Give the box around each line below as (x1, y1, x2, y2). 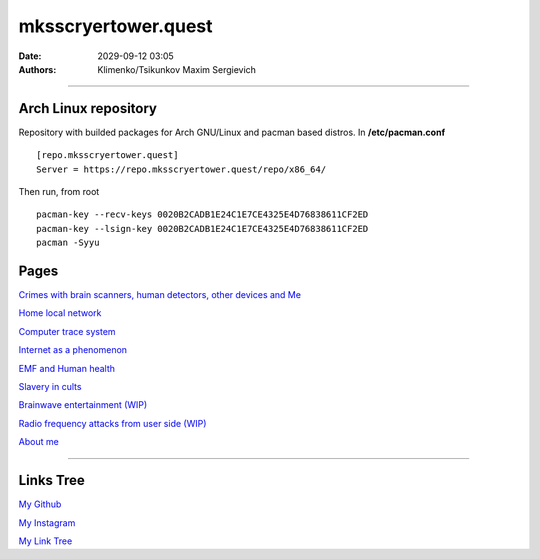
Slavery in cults (18, 381, 82, 393)
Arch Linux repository (18, 100, 157, 117)
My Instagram (18, 516, 76, 529)
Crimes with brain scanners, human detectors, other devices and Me (18, 289, 302, 301)
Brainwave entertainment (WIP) (18, 399, 148, 411)
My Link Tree (18, 535, 73, 547)
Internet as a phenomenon (18, 344, 128, 356)
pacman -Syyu (36, 237, 100, 249)
